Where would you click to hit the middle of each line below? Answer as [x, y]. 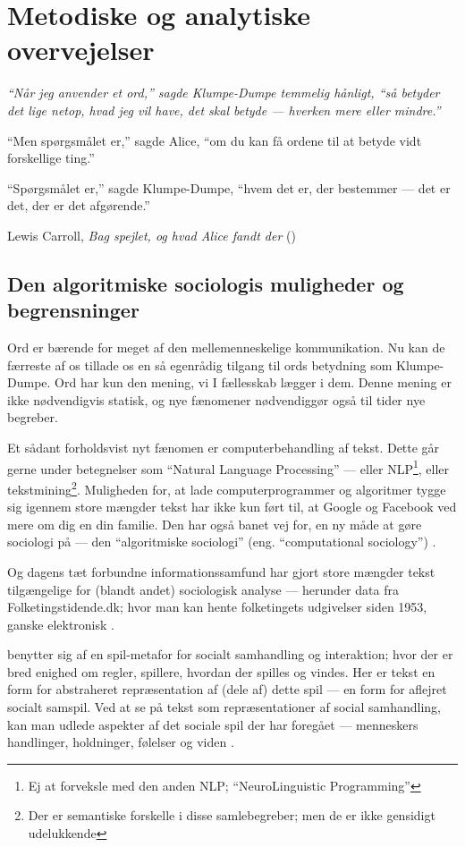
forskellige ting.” [51, 158]
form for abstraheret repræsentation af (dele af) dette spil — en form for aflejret [227, 689]
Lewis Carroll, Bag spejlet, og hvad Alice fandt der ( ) [152, 235]
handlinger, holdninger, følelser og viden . [121, 742]
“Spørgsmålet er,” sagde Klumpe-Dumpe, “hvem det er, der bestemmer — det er [229, 187]
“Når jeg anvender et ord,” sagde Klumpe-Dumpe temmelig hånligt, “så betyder [224, 93]
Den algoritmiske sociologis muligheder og [206, 283]
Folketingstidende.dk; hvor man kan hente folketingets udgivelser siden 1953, [217, 607]
